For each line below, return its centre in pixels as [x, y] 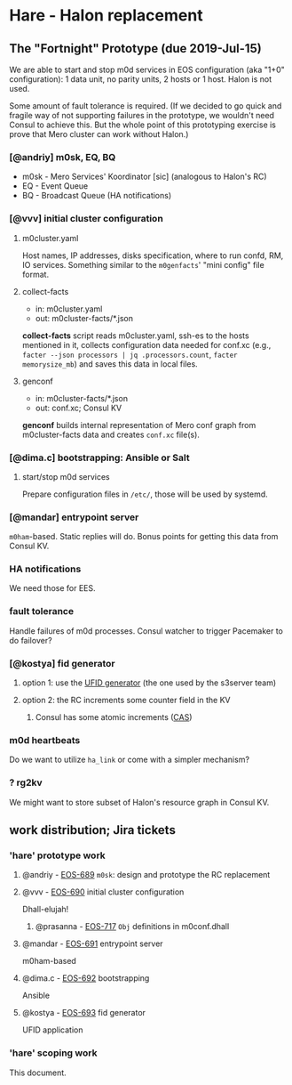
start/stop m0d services [66, 476]
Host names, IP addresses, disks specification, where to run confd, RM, [153, 255]
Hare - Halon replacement [106, 16]
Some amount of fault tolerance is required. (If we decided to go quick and [146, 106]
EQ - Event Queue [55, 186]
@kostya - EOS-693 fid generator [84, 1013]
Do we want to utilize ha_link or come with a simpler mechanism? [130, 760]
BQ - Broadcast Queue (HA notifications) [97, 196]
